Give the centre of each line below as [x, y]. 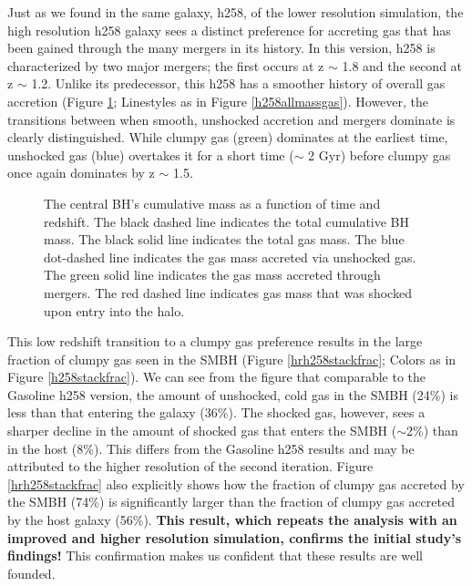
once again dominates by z [81, 173]
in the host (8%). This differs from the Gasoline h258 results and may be [211, 448]
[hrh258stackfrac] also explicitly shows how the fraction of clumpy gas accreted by [236, 483]
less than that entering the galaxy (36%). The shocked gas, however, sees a [216, 412]
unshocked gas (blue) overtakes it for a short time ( [151, 154]
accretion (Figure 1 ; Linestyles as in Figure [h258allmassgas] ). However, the [218, 101]
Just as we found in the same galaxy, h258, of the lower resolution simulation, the [236, 12]
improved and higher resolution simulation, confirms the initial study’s [235, 537]
